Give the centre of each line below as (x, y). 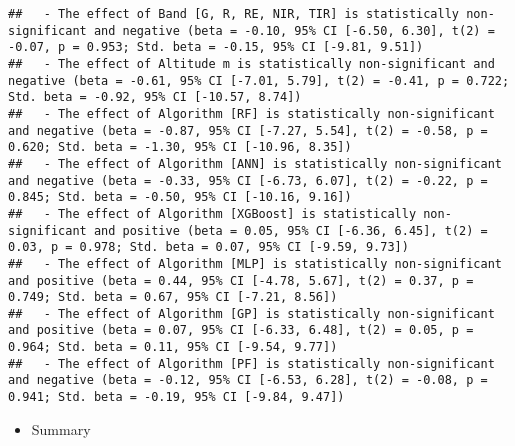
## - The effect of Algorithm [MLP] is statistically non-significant (255, 263)
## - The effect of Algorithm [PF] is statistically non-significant (251, 363)
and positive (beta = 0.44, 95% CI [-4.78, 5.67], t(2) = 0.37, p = (241, 280)
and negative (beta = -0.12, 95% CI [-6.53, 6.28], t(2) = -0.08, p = (248, 380)
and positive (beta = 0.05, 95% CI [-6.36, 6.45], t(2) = (290, 230)
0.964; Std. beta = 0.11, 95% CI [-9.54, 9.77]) (173, 347)
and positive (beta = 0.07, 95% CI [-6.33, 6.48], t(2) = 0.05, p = (241, 330)
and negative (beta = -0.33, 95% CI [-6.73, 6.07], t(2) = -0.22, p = (248, 180)
